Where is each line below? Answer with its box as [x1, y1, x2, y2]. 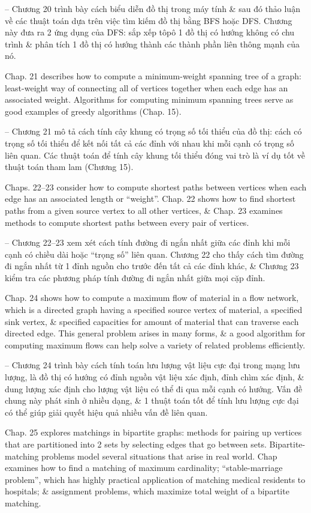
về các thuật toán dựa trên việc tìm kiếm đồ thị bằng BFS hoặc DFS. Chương [5, 14, 292, 26]
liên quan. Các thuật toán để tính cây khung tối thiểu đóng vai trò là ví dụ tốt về [5, 148, 305, 161]
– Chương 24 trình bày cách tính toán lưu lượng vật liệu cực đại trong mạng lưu [5, 359, 300, 371]
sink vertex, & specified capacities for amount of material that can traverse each [5, 315, 299, 327]
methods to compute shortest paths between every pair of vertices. [5, 216, 249, 228]
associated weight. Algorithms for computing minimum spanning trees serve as [5, 93, 294, 106]
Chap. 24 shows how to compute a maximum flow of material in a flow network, [5, 291, 299, 304]
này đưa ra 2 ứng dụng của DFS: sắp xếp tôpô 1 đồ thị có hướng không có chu [5, 26, 295, 38]
